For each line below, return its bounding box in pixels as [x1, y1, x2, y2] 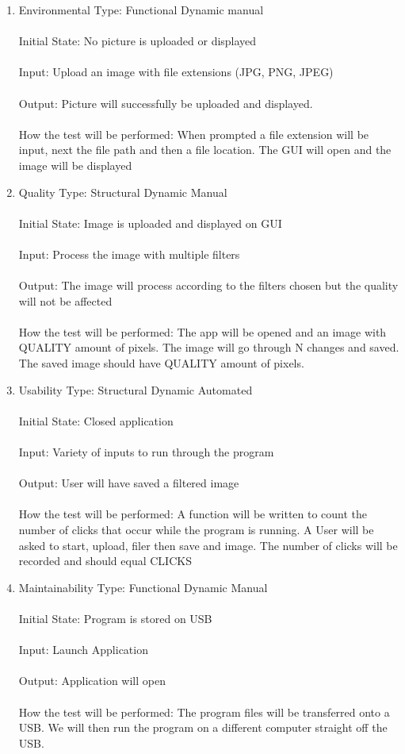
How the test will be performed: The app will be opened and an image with [18, 323, 387, 340]
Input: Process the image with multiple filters [18, 245, 240, 262]
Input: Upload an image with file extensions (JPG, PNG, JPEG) [18, 63, 334, 80]
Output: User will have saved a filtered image [18, 475, 239, 491]
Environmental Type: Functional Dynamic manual [18, 2, 264, 17]
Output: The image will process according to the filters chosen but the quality [18, 277, 399, 294]
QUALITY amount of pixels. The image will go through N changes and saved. [18, 339, 399, 356]
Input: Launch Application [18, 641, 148, 658]
